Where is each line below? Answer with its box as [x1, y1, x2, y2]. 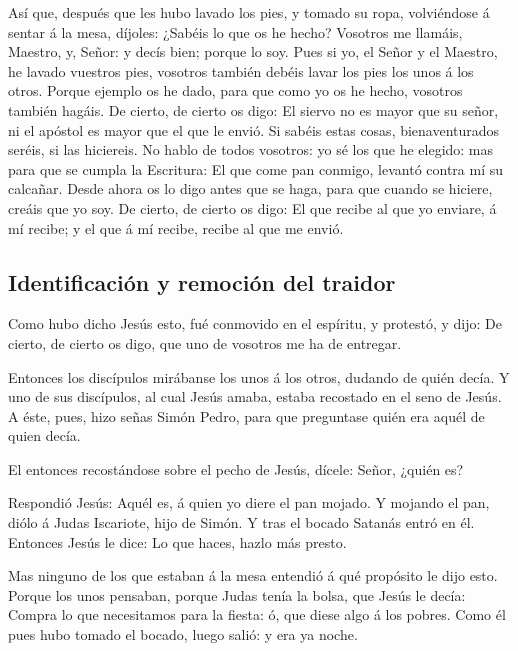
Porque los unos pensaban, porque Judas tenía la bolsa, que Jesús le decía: [8, 584, 466, 605]
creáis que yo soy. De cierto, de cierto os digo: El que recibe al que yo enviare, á [8, 197, 497, 218]
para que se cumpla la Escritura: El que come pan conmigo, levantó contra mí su [8, 158, 504, 179]
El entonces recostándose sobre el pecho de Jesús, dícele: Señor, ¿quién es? [8, 458, 464, 479]
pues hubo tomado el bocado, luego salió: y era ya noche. [8, 624, 358, 645]
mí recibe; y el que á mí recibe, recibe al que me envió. [8, 217, 344, 238]
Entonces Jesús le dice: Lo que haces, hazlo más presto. [8, 531, 347, 552]
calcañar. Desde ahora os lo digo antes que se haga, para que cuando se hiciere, [8, 178, 493, 199]
